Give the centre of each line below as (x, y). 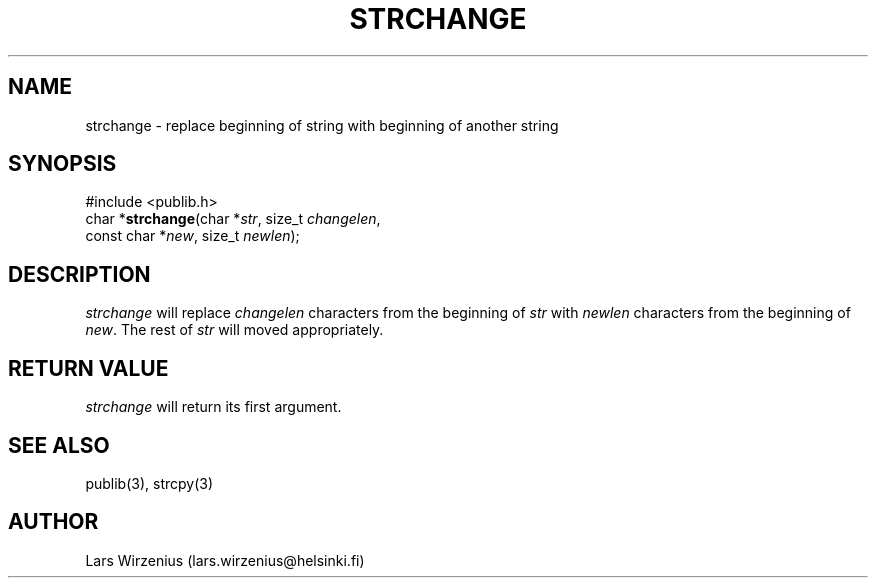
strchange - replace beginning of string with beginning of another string (322, 125)
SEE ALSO (59, 445)
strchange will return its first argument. (213, 407)
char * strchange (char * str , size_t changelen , (233, 219)
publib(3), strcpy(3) (149, 483)
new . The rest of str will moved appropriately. (234, 330)
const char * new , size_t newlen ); (192, 236)
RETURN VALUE (88, 368)
